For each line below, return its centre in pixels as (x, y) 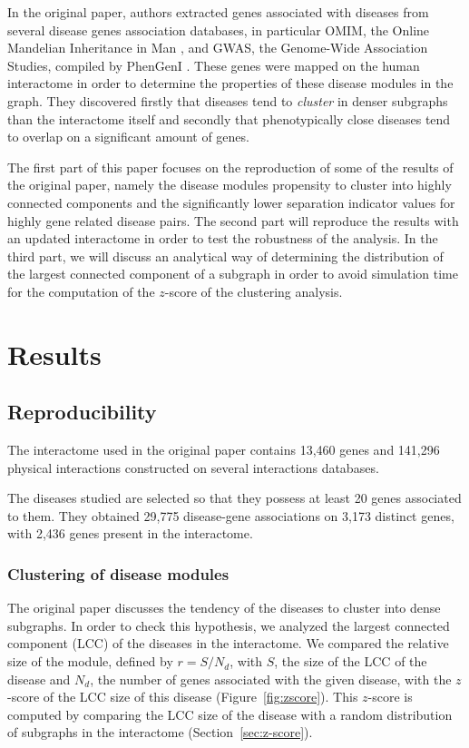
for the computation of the (81, 291)
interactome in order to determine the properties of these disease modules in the (230, 83)
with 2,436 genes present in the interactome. (130, 533)
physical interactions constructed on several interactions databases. (193, 467)
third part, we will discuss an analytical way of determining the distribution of (225, 256)
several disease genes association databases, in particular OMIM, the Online (219, 30)
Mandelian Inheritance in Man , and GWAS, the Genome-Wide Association (218, 48)
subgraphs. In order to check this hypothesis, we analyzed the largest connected (229, 625)
